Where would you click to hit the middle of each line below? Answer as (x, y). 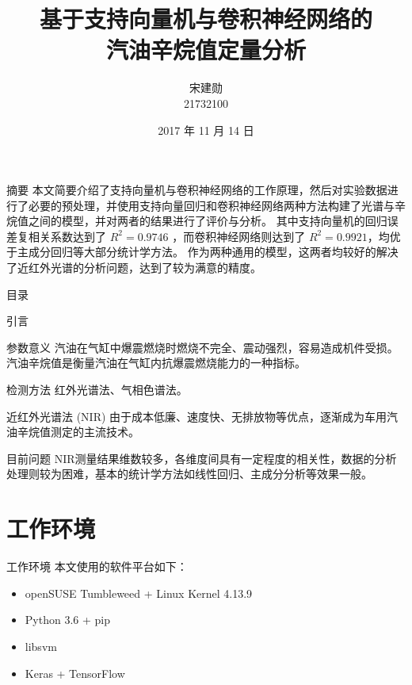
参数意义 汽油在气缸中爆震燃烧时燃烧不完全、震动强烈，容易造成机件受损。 (202, 347)
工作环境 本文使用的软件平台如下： (97, 566)
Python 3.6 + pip (67, 620)
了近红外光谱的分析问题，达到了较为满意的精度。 (134, 268)
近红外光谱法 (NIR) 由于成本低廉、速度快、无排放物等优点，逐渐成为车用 (197, 416)
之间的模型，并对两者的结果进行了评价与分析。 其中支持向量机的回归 (208, 221)
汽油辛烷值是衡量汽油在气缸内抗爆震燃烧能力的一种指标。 (156, 363)
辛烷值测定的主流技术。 (78, 432)
